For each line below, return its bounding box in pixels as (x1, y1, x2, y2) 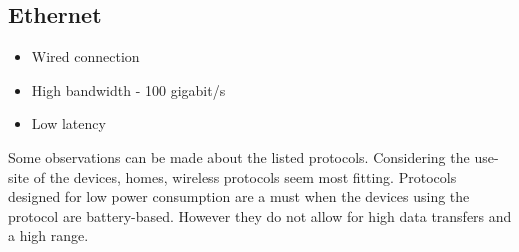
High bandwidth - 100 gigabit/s (31, 79, 226, 100)
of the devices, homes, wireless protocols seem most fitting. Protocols (33, 166, 457, 187)
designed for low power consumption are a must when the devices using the (8, 186, 470, 207)
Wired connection (31, 46, 140, 67)
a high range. (8, 225, 89, 246)
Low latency (31, 113, 106, 134)
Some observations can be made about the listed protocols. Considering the (8, 146, 470, 167)
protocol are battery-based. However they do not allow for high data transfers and (8, 205, 512, 226)
